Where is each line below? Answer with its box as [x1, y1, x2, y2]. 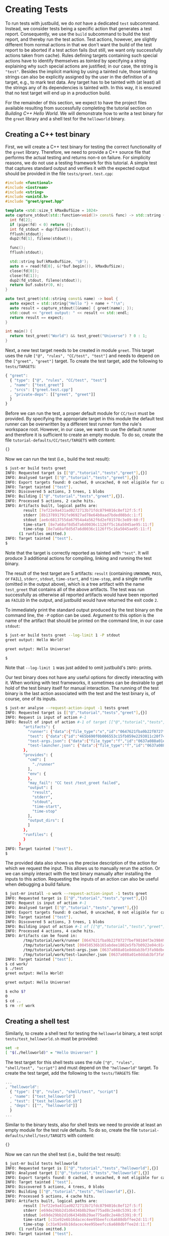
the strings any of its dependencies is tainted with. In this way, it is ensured [5, 84, 161, 90]
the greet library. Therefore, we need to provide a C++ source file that [5, 149, 150, 155]
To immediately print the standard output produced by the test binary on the [5, 606, 163, 613]
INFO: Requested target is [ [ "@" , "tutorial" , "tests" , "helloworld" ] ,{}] [5, 1165, 158, 1170]
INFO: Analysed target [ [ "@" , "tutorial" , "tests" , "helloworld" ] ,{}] [5, 1170, 150, 1176]
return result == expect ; [10, 315, 64, 320]
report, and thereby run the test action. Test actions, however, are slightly [5, 36, 157, 42]
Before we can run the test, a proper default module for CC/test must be [5, 410, 155, 416]
